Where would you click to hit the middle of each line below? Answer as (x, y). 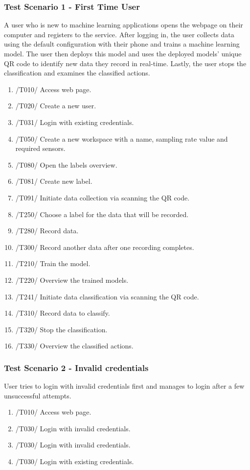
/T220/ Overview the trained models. (72, 280)
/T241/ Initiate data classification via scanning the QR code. (107, 296)
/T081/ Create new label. (54, 181)
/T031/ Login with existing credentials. (75, 122)
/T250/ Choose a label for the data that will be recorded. (102, 214)
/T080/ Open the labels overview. (66, 164)
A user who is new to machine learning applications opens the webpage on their (124, 25)
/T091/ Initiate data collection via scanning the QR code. (102, 197)
